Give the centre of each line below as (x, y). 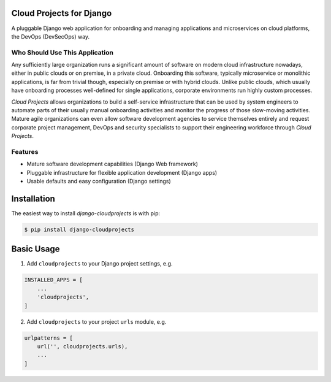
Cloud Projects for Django (62, 13)
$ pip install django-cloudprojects (79, 229)
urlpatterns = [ (49, 338)
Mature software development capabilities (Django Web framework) (112, 164)
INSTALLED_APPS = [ (53, 280)
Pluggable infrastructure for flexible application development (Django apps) (122, 172)
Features (25, 151)
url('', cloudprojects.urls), (82, 346)
